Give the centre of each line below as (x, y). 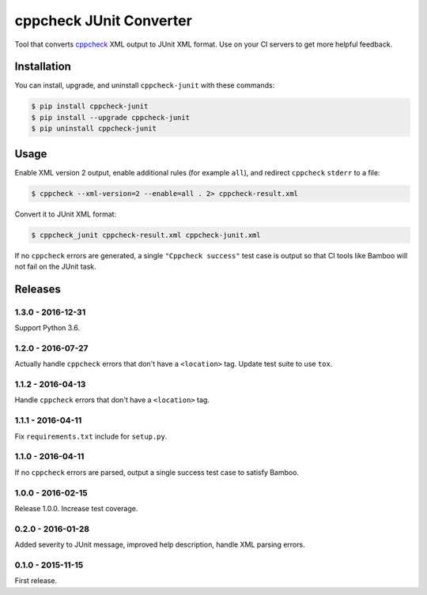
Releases (38, 289)
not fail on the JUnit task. (55, 267)
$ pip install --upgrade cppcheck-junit (110, 117)
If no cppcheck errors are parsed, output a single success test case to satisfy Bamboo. (157, 472)
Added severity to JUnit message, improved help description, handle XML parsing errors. (160, 544)
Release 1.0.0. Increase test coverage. (76, 508)
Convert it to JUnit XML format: (66, 214)
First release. (36, 581)
